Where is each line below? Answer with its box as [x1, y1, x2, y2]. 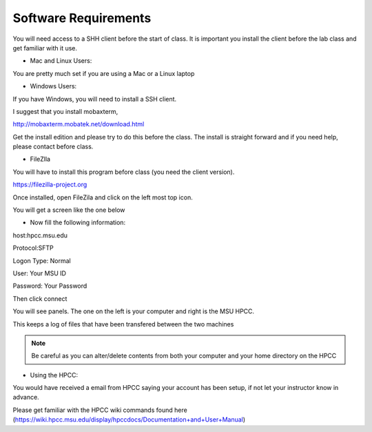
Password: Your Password [12, 282, 87, 290]
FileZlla [30, 155, 51, 164]
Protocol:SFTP [12, 244, 54, 252]
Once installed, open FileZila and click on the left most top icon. [12, 193, 193, 202]
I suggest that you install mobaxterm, [12, 107, 118, 115]
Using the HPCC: [30, 371, 79, 379]
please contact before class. [12, 142, 94, 151]
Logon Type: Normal [12, 256, 72, 265]
